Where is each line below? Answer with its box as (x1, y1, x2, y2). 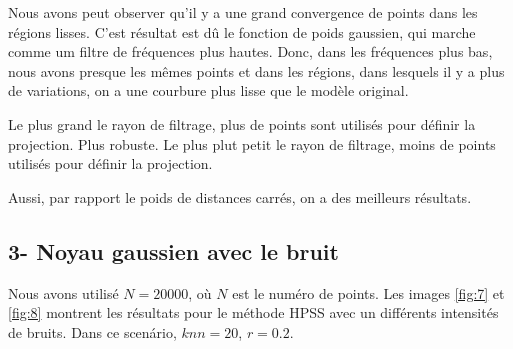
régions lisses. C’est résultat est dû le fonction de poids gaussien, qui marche (8, 21, 476, 42)
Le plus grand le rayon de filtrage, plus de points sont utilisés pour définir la (8, 113, 476, 134)
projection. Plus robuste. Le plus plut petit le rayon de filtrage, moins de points (8, 133, 496, 154)
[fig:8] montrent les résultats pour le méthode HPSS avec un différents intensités (8, 302, 499, 323)
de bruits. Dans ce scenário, (8, 321, 177, 342)
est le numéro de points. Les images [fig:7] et (232, 282, 505, 303)
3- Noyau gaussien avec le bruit (8, 235, 339, 266)
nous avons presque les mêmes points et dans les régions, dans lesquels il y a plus (8, 60, 505, 81)
